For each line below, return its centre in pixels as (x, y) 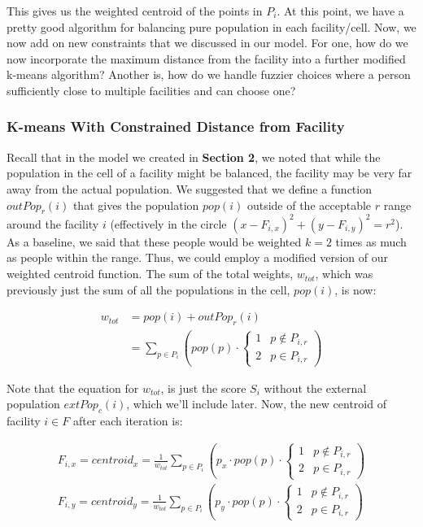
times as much (371, 241)
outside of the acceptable (309, 205)
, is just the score (203, 388)
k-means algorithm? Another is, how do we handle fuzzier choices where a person (209, 74)
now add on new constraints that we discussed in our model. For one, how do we (207, 43)
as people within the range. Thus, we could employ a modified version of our (197, 257)
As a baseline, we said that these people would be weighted (154, 241)
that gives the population (136, 205)
